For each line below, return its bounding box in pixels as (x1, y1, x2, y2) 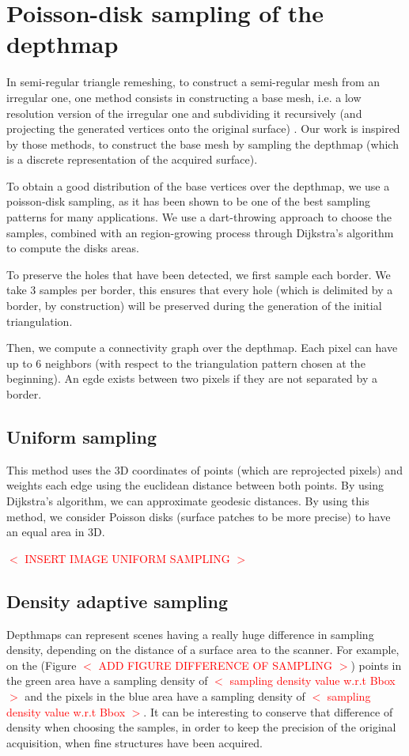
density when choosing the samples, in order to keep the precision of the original (6, 719, 396, 735)
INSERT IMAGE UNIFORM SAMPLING (25, 550, 230, 566)
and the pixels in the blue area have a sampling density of (25, 687, 305, 704)
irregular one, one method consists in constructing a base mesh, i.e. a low (6, 89, 362, 105)
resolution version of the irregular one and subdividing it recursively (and (6, 104, 362, 121)
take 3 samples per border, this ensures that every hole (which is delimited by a (6, 282, 393, 298)
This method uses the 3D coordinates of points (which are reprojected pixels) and (6, 461, 403, 478)
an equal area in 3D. (6, 524, 105, 540)
